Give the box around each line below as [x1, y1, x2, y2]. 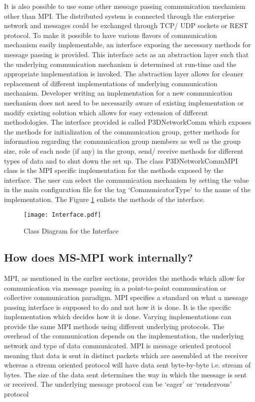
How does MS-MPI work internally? [4, 250, 193, 265]
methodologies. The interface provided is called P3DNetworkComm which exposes [4, 117, 252, 127]
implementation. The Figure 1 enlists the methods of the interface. [4, 194, 205, 204]
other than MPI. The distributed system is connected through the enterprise [4, 10, 235, 21]
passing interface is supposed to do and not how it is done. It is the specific [4, 301, 231, 312]
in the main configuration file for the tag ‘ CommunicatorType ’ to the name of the [4, 184, 251, 195]
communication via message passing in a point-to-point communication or [4, 282, 226, 293]
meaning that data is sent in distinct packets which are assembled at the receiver [4, 350, 248, 360]
